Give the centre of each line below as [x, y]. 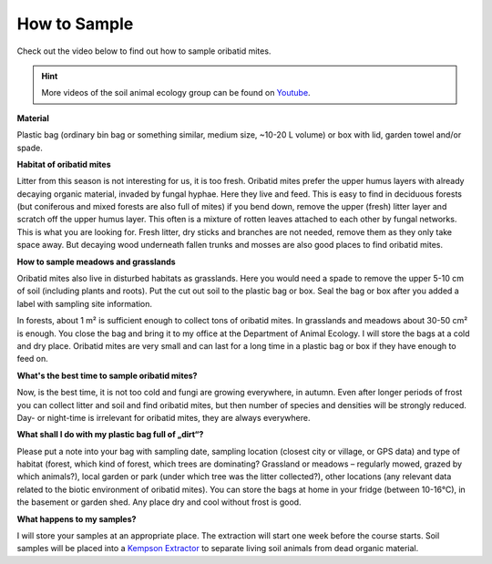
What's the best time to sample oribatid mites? [107, 375]
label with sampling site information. [85, 303]
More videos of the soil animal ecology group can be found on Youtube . [176, 93]
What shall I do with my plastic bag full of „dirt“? [110, 435]
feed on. [33, 359]
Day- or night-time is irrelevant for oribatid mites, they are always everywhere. [164, 417]
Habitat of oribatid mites [64, 164]
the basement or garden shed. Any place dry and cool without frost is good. [159, 502]
